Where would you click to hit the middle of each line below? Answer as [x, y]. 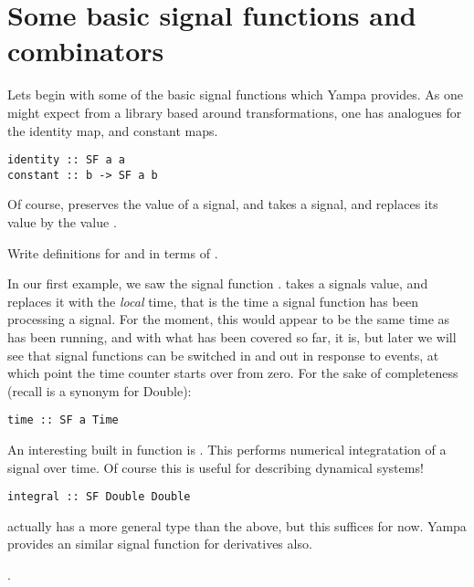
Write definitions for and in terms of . [113, 252]
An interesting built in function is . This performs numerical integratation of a [227, 449]
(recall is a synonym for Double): [100, 390]
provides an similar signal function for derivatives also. [160, 544]
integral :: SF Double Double [99, 497]
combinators [86, 51]
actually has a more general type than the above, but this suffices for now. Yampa [237, 525]
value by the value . [62, 222]
